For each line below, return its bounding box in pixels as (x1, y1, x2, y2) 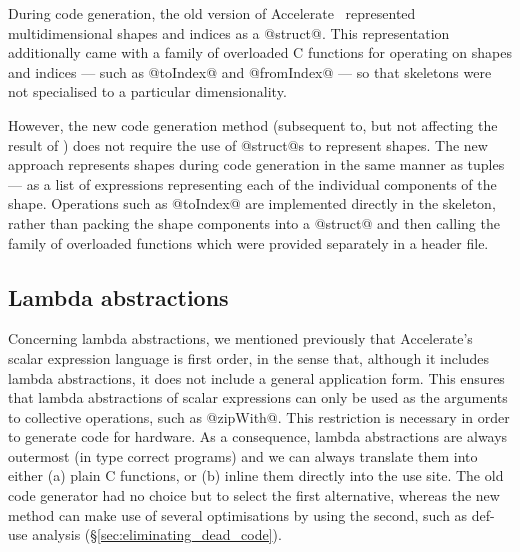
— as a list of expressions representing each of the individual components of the (8, 173, 497, 194)
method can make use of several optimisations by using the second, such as (8, 504, 468, 525)
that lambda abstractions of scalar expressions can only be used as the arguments (8, 387, 508, 408)
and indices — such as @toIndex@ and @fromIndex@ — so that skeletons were (8, 61, 492, 82)
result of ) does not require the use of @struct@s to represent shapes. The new (8, 134, 488, 155)
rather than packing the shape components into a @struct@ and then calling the (8, 212, 500, 233)
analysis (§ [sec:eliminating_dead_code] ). (32, 524, 282, 545)
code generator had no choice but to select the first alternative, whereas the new (8, 485, 500, 506)
